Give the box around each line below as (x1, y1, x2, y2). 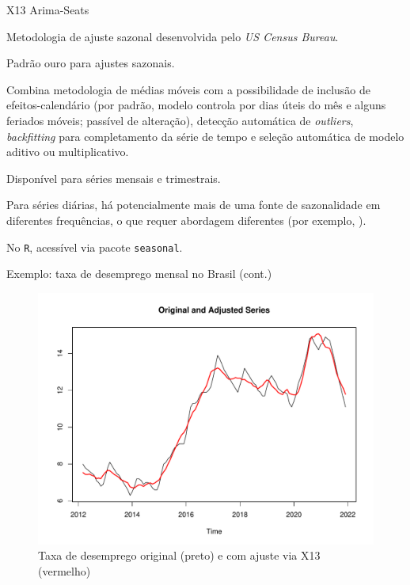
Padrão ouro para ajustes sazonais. (6, 55, 175, 71)
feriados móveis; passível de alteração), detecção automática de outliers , (6, 112, 354, 128)
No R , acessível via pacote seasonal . (6, 238, 183, 255)
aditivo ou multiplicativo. (6, 143, 129, 160)
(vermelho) (38, 562, 91, 579)
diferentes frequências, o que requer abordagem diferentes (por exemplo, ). (6, 211, 366, 228)
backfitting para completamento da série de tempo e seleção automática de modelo (6, 127, 404, 144)
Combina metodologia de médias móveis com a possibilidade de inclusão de (6, 81, 371, 97)
